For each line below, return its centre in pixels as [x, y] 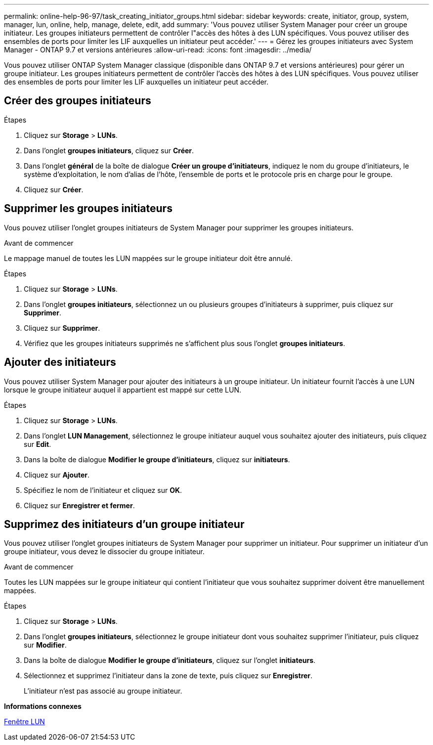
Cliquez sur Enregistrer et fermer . [79, 505]
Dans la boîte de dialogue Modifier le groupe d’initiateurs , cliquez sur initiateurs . [157, 459]
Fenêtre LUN [24, 722]
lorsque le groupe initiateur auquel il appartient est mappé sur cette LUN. [123, 390]
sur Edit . [38, 444]
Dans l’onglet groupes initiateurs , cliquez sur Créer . [109, 150]
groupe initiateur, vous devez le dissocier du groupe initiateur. [104, 552]
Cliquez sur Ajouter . [57, 475]
